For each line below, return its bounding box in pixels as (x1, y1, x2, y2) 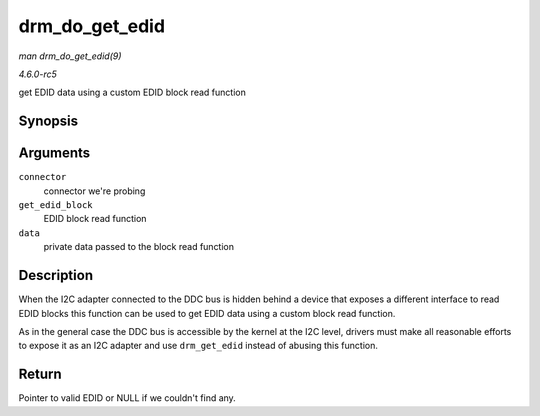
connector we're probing (43, 185, 146, 197)
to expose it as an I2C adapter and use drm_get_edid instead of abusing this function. (18, 340, 379, 352)
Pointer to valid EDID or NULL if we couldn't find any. (18, 392, 237, 404)
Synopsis (18, 113, 79, 130)
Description (18, 267, 94, 284)
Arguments (18, 145, 91, 162)
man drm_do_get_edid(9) (18, 50, 122, 62)
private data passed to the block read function (43, 241, 235, 253)
